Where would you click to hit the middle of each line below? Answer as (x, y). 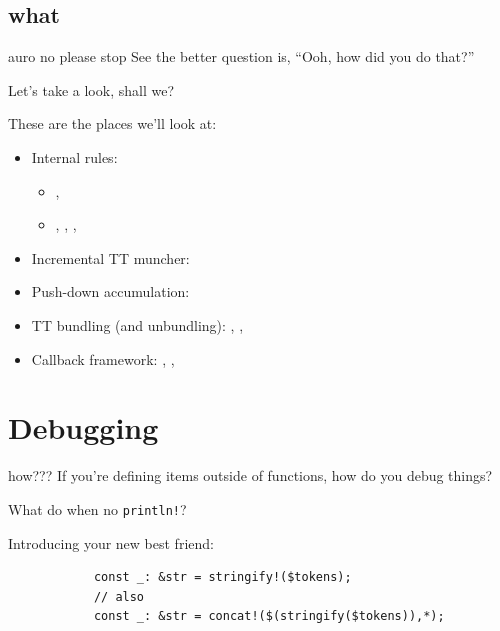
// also (119, 596)
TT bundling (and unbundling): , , (137, 324)
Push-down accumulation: (110, 291)
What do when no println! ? (97, 508)
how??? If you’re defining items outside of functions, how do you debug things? (250, 475)
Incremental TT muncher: (110, 257)
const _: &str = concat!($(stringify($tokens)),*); (269, 616)
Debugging (83, 427)
